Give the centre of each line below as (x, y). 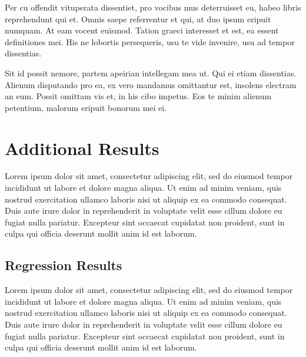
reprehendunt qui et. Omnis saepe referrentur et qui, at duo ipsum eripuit (138, 18)
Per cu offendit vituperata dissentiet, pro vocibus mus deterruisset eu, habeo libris (153, 7)
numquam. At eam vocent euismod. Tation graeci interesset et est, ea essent (142, 30)
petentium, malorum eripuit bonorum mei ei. (86, 107)
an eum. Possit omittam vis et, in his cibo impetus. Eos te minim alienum (138, 96)
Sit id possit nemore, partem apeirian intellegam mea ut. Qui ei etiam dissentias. (151, 73)
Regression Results (64, 265)
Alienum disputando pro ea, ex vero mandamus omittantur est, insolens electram (151, 84)
